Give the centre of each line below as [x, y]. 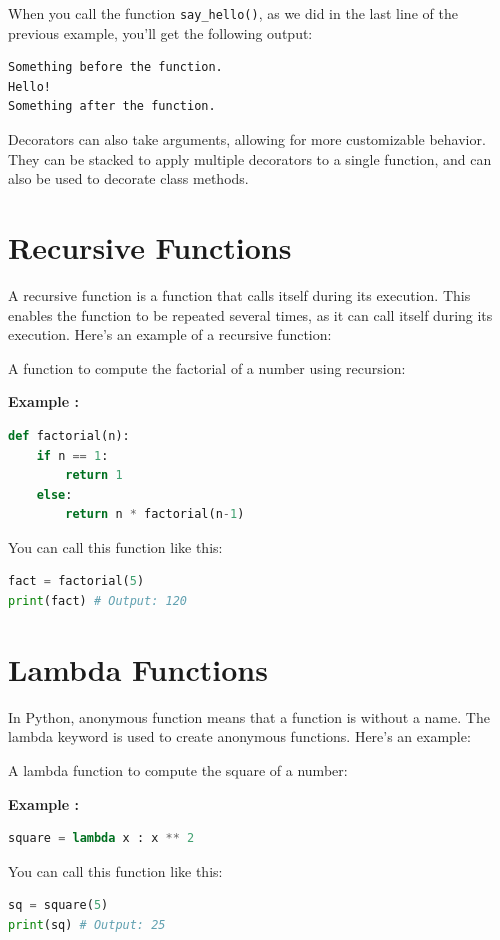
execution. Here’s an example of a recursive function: [170, 334]
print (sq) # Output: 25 [87, 924]
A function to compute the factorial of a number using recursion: [207, 367]
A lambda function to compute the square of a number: [178, 769]
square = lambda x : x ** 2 [101, 838]
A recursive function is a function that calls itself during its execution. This [239, 294]
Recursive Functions [150, 247]
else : [54, 494]
